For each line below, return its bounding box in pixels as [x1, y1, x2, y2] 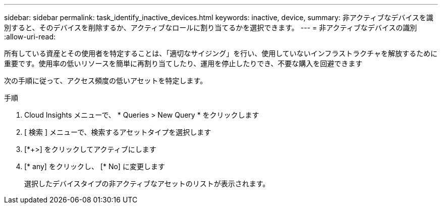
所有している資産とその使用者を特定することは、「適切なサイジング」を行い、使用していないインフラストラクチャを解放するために [4, 49, 437, 58]
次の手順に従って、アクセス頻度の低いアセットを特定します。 [4, 76, 207, 85]
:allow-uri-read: [4, 32, 56, 41]
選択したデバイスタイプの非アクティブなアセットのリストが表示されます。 [24, 179, 270, 188]
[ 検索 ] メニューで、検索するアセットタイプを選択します [24, 128, 211, 136]
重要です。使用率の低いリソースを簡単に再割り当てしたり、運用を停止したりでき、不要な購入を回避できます [4, 59, 363, 68]
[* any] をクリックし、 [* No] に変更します [24, 162, 165, 171]
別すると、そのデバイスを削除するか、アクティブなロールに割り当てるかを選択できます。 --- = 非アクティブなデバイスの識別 [4, 23, 417, 32]
